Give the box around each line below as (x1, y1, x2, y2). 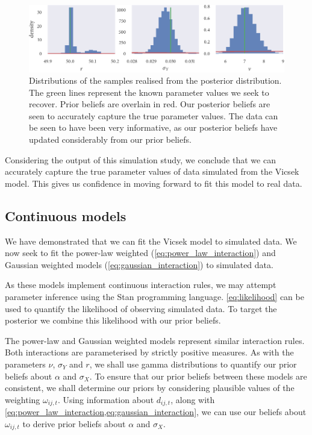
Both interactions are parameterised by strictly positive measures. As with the (5, 346, 294, 358)
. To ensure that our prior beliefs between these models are (89, 369, 307, 382)
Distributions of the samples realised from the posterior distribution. (29, 74, 282, 87)
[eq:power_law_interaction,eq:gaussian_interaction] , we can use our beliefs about (5, 405, 307, 418)
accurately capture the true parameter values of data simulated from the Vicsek (5, 165, 299, 178)
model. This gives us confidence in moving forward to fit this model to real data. (5, 177, 302, 189)
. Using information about (57, 393, 154, 405)
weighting (5, 393, 40, 405)
